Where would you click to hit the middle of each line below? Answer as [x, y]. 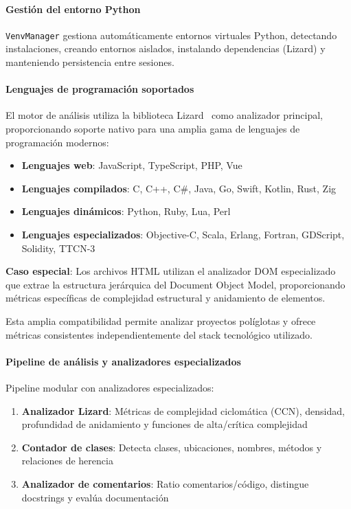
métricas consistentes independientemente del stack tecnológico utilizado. [159, 334]
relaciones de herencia [67, 461]
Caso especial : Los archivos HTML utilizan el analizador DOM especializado [171, 271]
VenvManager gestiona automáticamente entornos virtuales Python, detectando [171, 35]
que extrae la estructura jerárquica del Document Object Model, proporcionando [175, 284]
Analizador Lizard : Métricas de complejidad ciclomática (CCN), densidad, [183, 410]
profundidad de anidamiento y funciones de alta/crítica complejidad [165, 424]
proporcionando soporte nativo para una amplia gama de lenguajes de [153, 129]
